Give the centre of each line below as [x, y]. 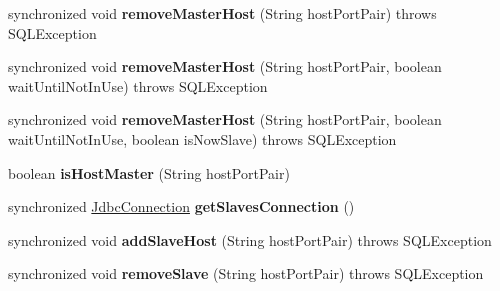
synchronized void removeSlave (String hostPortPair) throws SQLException [246, 273]
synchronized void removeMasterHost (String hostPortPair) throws [222, 13]
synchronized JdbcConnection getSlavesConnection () [181, 206]
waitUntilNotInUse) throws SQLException [138, 85]
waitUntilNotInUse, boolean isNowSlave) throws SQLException [202, 138]
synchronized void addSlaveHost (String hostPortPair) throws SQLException [250, 239]
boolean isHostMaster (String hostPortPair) [149, 172]
